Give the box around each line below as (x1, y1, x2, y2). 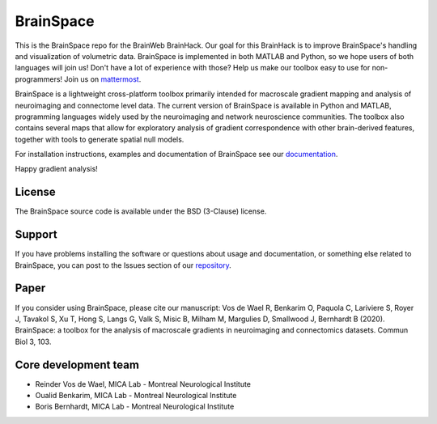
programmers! (15, 74, 63, 84)
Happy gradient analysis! (15, 164, 99, 174)
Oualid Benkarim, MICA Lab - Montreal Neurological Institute (35, 391, 237, 401)
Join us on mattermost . (64, 74, 142, 84)
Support (15, 227, 57, 242)
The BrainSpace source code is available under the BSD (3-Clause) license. (15, 206, 267, 216)
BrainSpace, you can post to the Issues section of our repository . (15, 260, 232, 270)
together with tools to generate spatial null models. (15, 134, 185, 144)
